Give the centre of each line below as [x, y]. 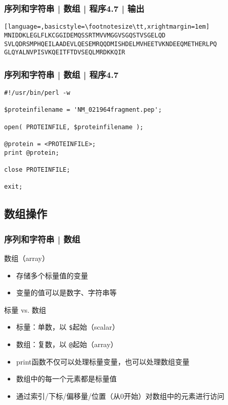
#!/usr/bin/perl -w [37, 93]
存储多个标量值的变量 [52, 275]
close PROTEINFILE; [37, 169]
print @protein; [32, 153]
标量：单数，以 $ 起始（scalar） [68, 327]
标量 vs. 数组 [25, 309]
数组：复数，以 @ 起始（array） [67, 344]
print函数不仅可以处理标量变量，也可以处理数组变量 [103, 361]
